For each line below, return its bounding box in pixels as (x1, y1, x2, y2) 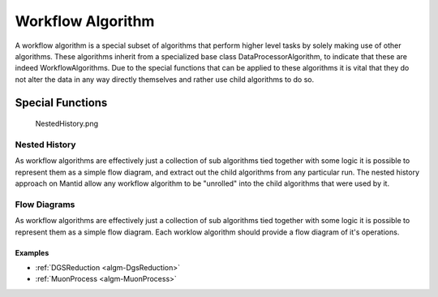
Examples (15, 247, 49, 257)
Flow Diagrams (15, 199, 75, 210)
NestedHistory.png (35, 118, 99, 129)
